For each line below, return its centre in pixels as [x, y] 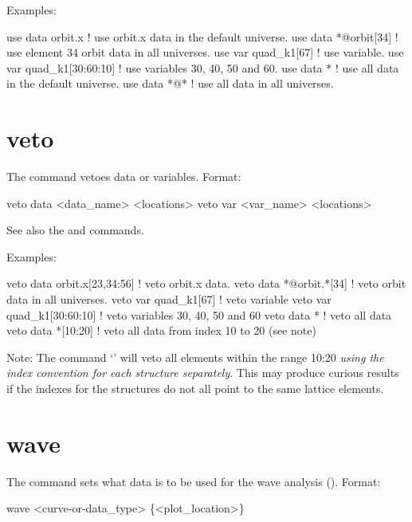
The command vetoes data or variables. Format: [124, 177]
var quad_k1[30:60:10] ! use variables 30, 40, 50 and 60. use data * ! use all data [203, 67]
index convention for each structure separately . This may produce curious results [203, 373]
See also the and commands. [75, 230]
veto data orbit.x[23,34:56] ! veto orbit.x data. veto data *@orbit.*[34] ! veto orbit [206, 283]
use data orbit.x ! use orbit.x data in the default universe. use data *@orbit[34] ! [202, 36]
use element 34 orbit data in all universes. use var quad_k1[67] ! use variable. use [205, 52]
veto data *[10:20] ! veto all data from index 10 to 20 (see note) [161, 330]
